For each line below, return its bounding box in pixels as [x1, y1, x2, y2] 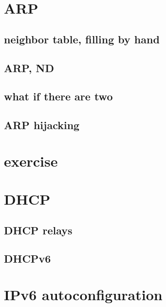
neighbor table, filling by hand [4, 31, 160, 46]
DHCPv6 [4, 251, 51, 266]
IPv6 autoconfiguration [4, 285, 163, 304]
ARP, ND [4, 60, 55, 75]
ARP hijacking [4, 117, 80, 133]
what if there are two [4, 89, 113, 104]
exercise [4, 151, 58, 171]
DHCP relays [4, 222, 73, 237]
